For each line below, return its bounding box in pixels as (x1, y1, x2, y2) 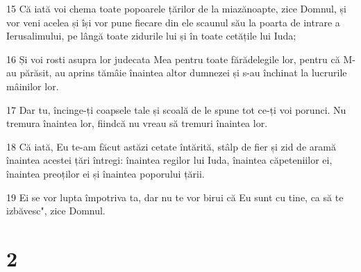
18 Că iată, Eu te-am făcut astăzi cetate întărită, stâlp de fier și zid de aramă (6, 139, 336, 153)
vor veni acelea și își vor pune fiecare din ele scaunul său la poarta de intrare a (6, 15, 340, 29)
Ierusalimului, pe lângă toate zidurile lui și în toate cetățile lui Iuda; (6, 28, 296, 43)
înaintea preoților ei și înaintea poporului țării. (6, 166, 205, 180)
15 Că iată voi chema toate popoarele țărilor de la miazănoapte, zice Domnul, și (6, 1, 346, 15)
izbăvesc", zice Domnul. (6, 203, 106, 218)
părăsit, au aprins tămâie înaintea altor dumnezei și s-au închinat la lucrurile (19, 65, 347, 80)
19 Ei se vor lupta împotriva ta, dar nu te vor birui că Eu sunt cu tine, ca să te (6, 189, 344, 204)
